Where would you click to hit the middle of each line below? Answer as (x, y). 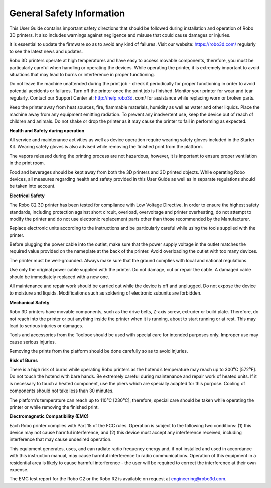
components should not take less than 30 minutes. (61, 391)
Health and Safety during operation (47, 130)
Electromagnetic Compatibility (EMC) (49, 416)
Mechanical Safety (29, 302)
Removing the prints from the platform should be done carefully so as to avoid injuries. (99, 351)
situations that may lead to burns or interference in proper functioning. (82, 74)
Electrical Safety (27, 196)
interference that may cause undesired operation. (60, 439)
